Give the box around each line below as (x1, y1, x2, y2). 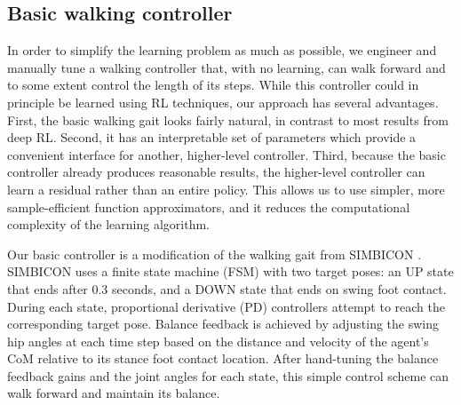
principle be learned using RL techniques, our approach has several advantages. (7, 92, 439, 111)
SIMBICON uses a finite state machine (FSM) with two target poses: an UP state (7, 262, 454, 281)
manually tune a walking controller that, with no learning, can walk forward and (7, 58, 446, 76)
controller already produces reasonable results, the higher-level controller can (7, 163, 425, 181)
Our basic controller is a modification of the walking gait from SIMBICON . (7, 244, 422, 263)
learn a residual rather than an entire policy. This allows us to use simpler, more (7, 179, 445, 198)
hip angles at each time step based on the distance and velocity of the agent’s (7, 331, 429, 350)
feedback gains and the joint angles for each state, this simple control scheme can (7, 366, 449, 385)
